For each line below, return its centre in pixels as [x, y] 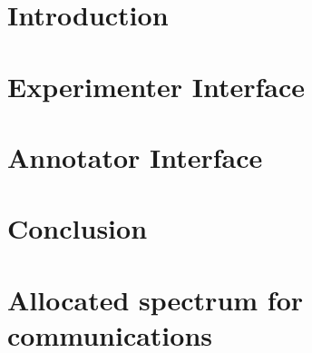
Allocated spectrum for [156, 299]
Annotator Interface [135, 157]
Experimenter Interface [156, 86]
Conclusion [78, 228]
